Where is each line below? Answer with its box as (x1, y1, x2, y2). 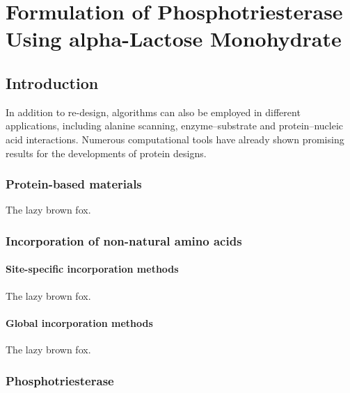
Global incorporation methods (6, 315, 153, 330)
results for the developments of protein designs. (6, 145, 207, 160)
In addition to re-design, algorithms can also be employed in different (6, 104, 301, 119)
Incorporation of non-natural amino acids (6, 232, 242, 249)
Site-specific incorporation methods (6, 262, 179, 276)
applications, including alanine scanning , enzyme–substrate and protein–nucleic (6, 118, 344, 133)
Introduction (6, 72, 99, 93)
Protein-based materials (6, 175, 142, 193)
